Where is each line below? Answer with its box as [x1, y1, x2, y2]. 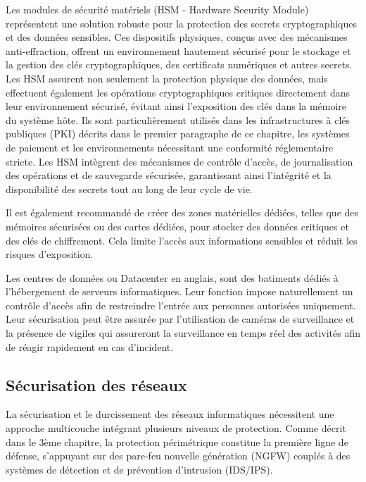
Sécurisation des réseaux [6, 373, 187, 395]
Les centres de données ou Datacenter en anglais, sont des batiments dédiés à [6, 270, 339, 285]
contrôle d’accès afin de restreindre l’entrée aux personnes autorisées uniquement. [6, 297, 356, 312]
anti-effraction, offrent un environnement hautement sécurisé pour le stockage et [6, 43, 351, 58]
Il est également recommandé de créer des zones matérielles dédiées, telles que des [6, 205, 359, 220]
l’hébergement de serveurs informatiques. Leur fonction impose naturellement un [6, 284, 353, 299]
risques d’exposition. [6, 247, 94, 261]
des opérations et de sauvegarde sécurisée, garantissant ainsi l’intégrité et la [6, 168, 332, 183]
